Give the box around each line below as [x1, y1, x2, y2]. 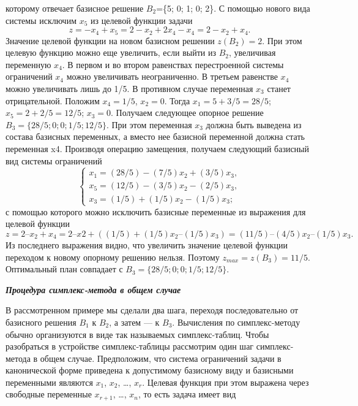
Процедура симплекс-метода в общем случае [6, 283, 181, 296]
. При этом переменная [106, 118, 192, 131]
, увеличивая [229, 46, 276, 59]
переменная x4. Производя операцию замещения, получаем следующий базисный [6, 142, 310, 155]
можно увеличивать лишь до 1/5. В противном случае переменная [6, 82, 253, 95]
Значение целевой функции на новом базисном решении [6, 34, 215, 47]
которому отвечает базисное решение [6, 2, 144, 14]
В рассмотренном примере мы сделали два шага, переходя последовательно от [6, 304, 299, 316]
